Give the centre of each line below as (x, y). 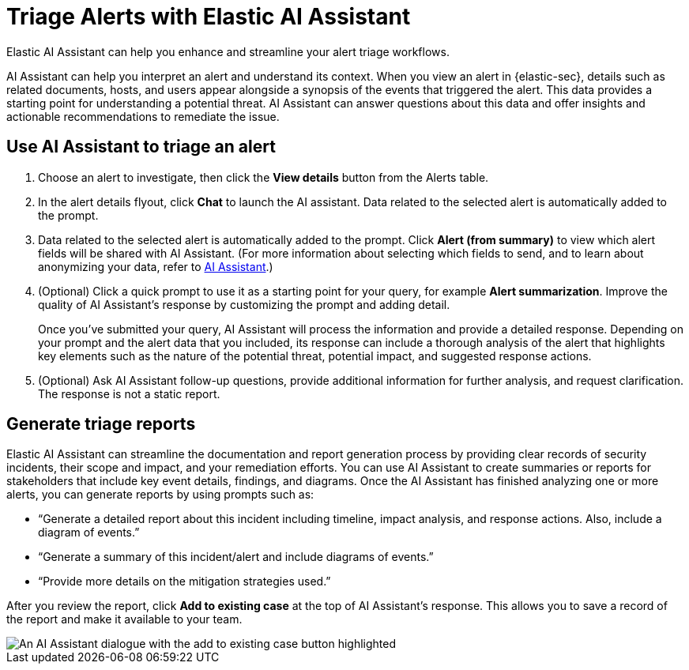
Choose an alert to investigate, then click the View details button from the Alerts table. (264, 177)
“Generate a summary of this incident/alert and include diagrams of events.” (236, 557)
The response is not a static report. (129, 393)
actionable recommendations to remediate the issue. (143, 116)
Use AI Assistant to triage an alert (141, 147)
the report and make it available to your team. (124, 619)
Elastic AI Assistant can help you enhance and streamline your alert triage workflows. (228, 51)
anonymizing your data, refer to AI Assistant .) (156, 266)
